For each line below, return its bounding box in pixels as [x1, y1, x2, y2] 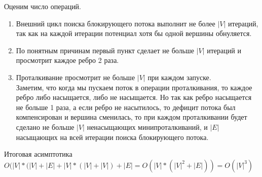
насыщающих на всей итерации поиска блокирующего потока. [16, 131, 209, 142]
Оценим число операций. [4, 1, 82, 11]
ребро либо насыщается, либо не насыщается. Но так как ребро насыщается [16, 92, 252, 102]
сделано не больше [16, 121, 74, 132]
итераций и [207, 45, 241, 55]
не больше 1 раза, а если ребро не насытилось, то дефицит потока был [16, 101, 236, 112]
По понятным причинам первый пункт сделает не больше [16, 45, 194, 55]
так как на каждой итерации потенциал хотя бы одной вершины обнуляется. [16, 28, 252, 39]
